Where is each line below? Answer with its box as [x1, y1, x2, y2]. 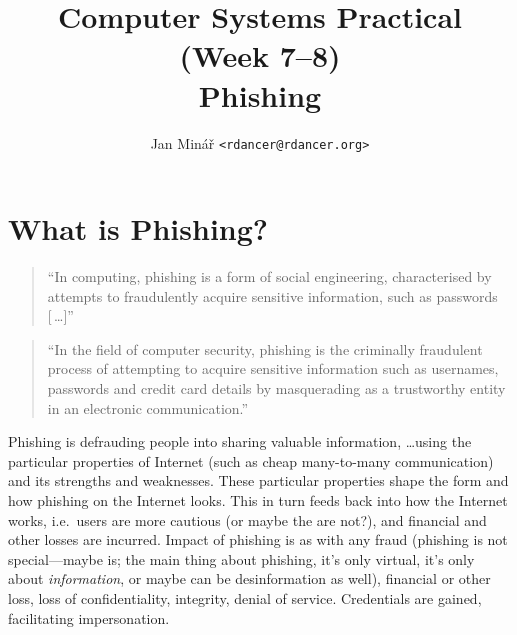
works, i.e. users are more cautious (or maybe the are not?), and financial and [8, 509, 487, 530]
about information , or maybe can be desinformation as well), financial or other [8, 568, 491, 589]
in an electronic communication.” [47, 397, 249, 418]
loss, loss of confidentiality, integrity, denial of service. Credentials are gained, [8, 588, 482, 608]
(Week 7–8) [179, 35, 341, 76]
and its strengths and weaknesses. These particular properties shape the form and [8, 470, 509, 491]
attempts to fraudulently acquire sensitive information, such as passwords [47, 285, 498, 306]
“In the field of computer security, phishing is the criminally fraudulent [47, 338, 483, 359]
